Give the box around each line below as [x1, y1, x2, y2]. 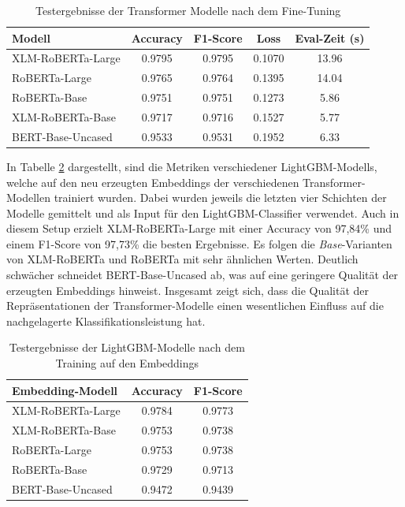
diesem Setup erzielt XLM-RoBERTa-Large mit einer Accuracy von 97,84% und [6, 220, 392, 237]
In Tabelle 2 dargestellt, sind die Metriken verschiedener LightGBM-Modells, [6, 158, 377, 174]
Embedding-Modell [12, 382, 118, 398]
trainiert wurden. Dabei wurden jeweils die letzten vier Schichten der [54, 189, 387, 206]
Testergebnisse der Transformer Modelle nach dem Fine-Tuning [35, 2, 341, 18]
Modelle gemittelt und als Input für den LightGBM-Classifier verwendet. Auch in [6, 204, 399, 221]
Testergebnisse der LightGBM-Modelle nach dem [9, 339, 245, 356]
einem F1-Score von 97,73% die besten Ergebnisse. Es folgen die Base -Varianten [6, 235, 392, 252]
